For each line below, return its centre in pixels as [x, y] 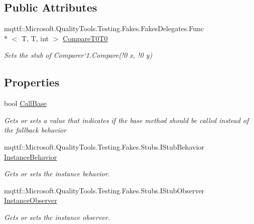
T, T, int [35, 38]
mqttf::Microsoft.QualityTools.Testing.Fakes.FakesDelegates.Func [104, 28]
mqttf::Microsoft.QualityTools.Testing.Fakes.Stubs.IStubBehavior [104, 146]
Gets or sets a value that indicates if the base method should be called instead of [126, 120]
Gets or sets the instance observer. [57, 217]
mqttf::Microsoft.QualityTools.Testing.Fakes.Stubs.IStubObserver [104, 190]
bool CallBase [25, 103]
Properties [32, 82]
